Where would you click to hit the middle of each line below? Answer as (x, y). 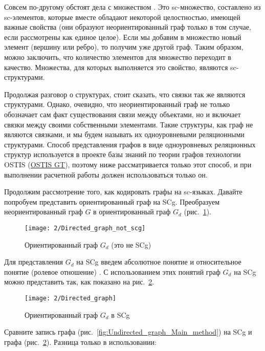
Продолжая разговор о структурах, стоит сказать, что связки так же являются (125, 94)
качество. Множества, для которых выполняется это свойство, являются (116, 67)
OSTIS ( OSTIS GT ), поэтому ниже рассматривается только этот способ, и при (128, 164)
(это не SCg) (131, 244)
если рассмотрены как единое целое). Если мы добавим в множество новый (123, 37)
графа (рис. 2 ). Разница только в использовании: (80, 342)
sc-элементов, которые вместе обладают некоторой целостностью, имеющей (122, 17)
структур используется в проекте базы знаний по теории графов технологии (123, 154)
